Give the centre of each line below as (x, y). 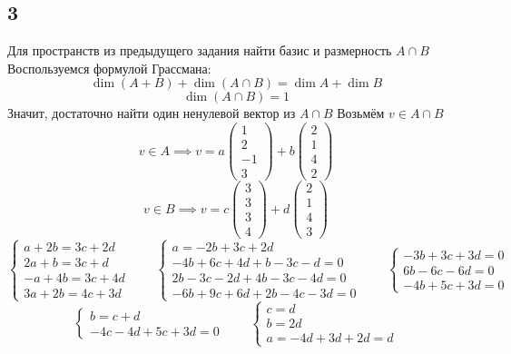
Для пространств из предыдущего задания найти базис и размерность (200, 50)
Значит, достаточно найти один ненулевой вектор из (152, 113)
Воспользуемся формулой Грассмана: (109, 68)
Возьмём (361, 113)
